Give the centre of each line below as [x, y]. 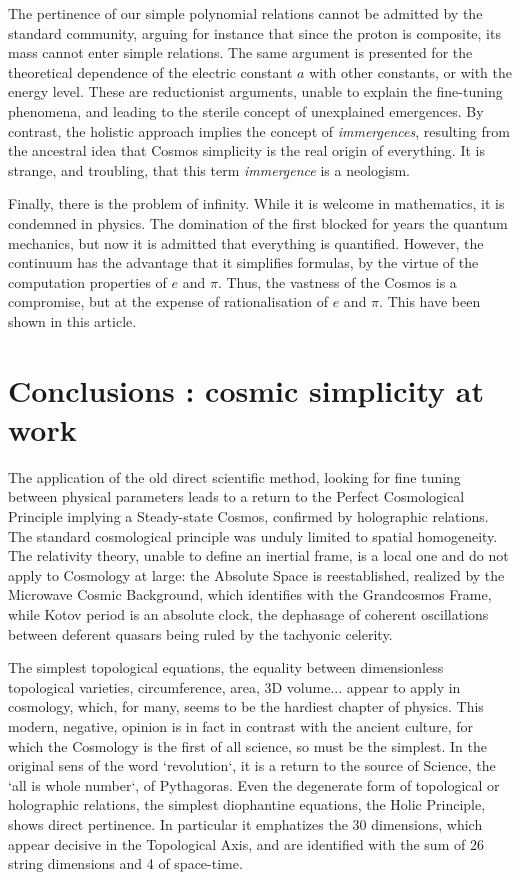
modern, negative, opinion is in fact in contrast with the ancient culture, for [241, 725]
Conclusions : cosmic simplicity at [246, 389]
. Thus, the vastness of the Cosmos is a [337, 281]
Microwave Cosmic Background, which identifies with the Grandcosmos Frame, [250, 594]
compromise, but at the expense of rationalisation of [168, 301]
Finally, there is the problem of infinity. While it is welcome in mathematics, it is [256, 203]
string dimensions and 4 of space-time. [125, 863]
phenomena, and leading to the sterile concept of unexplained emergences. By [246, 110]
